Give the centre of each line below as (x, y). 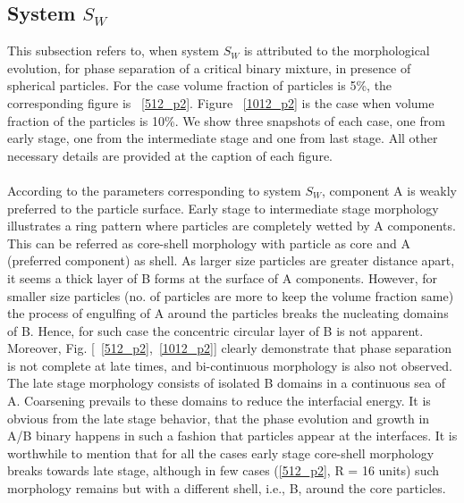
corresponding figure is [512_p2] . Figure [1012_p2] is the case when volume (221, 102)
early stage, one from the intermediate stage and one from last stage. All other (223, 138)
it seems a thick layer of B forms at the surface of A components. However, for (222, 277)
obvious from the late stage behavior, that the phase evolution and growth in (219, 418)
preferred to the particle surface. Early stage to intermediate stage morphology (223, 208)
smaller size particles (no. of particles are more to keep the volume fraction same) (231, 295)
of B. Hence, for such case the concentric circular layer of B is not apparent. (215, 330)
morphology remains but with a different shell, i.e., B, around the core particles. (227, 488)
